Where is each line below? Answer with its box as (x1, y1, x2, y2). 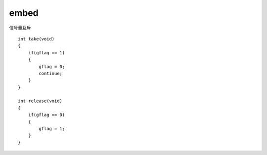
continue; (39, 71, 63, 76)
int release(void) (18, 98, 63, 104)
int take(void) (18, 36, 55, 41)
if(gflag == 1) (28, 50, 65, 55)
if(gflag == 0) (28, 112, 65, 118)
